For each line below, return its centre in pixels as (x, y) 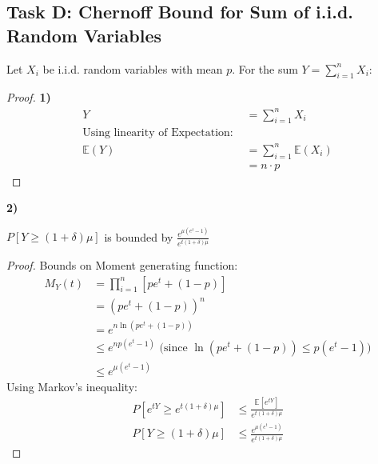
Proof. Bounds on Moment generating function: (122, 265)
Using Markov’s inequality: (72, 386)
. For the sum (265, 68)
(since (173, 348)
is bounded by (139, 236)
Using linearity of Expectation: (158, 133)
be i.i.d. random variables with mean (133, 68)
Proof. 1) (29, 97)
